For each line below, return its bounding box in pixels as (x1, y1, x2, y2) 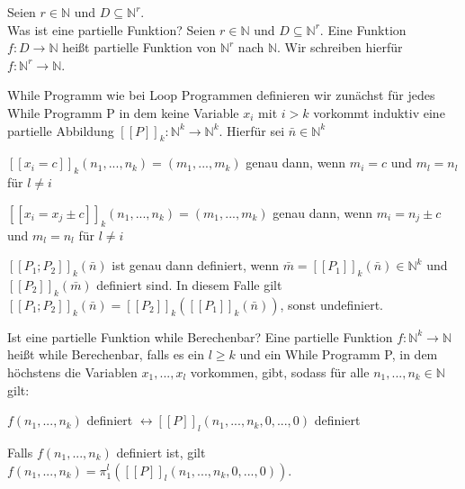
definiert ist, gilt (116, 442, 206, 461)
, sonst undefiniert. (280, 294, 384, 313)
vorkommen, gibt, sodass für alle (190, 362, 370, 381)
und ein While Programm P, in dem (239, 345, 438, 364)
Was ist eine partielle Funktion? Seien (7, 20, 216, 39)
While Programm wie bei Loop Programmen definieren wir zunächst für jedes (7, 86, 435, 104)
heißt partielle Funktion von (62, 38, 217, 57)
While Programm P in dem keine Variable (7, 103, 239, 122)
